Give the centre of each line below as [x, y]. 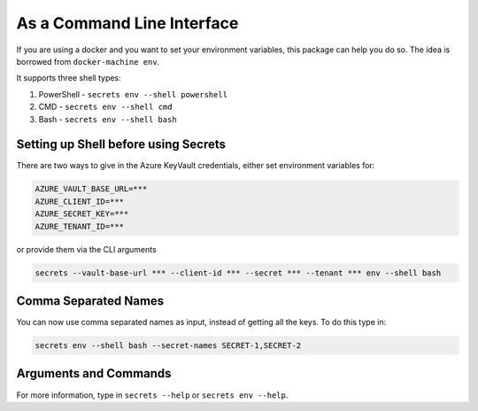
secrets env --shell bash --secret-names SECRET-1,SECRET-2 [168, 346]
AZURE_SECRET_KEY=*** [82, 214]
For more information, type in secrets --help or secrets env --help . [152, 395]
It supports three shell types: [69, 78]
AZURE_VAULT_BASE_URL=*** [91, 189]
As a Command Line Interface [127, 23]
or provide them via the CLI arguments [86, 249]
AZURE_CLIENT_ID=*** [79, 201]
